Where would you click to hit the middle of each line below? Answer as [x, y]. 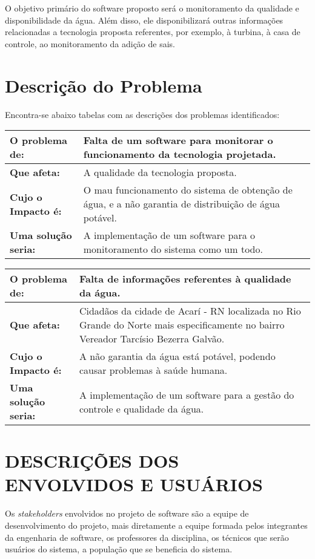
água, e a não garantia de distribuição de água [181, 204]
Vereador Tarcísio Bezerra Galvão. [152, 339]
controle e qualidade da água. [141, 408]
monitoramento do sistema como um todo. [173, 249]
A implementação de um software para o [169, 235]
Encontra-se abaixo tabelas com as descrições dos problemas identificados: [142, 114]
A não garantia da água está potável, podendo [177, 356]
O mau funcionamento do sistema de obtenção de [188, 190]
